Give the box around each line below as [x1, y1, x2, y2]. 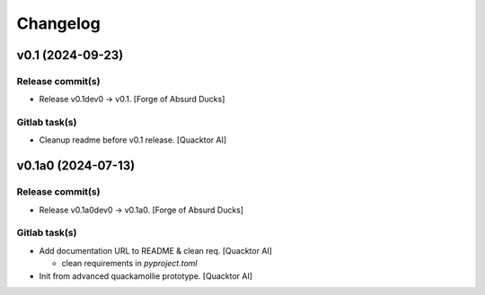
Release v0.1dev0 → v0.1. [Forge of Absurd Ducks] [39, 94, 225, 105]
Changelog [16, 13, 101, 33]
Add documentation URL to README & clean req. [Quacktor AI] [39, 245, 273, 256]
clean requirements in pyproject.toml [61, 258, 198, 269]
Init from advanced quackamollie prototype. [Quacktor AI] [39, 270, 253, 282]
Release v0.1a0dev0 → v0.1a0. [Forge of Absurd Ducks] [39, 204, 244, 215]
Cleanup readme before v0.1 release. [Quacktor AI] [39, 134, 227, 145]
